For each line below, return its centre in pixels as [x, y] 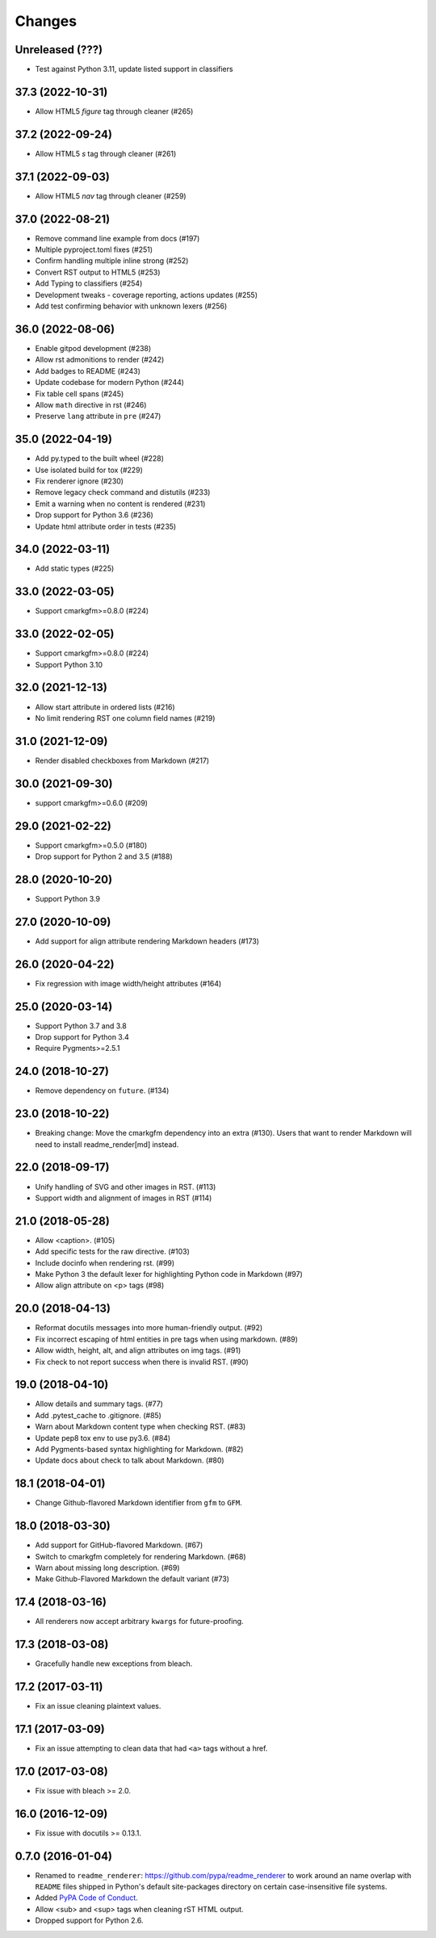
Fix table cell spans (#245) [80, 393]
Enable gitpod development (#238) [93, 348]
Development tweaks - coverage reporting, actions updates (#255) [147, 295]
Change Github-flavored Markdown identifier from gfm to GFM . [138, 1503]
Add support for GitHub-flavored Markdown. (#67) [119, 1545]
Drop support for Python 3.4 [82, 1037]
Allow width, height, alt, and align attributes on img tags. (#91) [138, 1350]
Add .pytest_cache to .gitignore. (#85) [98, 1415]
